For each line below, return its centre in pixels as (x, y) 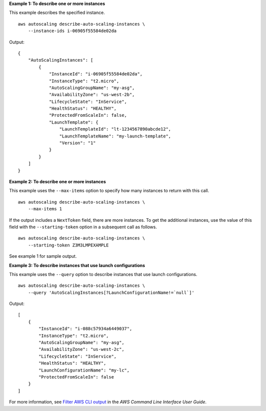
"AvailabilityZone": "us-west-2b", (92, 95)
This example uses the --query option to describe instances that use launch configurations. (103, 274)
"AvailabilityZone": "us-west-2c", (82, 349)
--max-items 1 (45, 209)
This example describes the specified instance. (57, 13)
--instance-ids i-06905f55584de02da (72, 31)
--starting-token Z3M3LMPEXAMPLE (68, 245)
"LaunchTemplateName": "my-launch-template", (115, 136)
